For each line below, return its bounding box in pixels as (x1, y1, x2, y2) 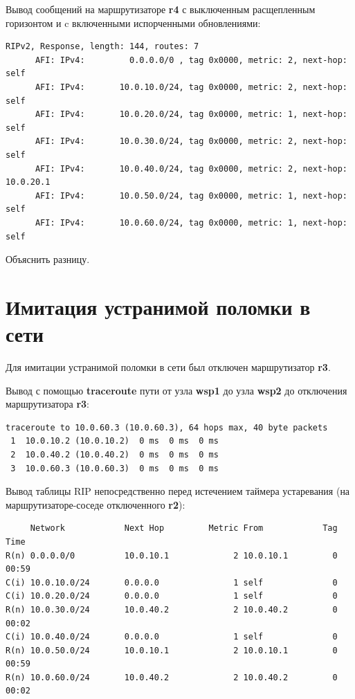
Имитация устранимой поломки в (6, 292, 311, 320)
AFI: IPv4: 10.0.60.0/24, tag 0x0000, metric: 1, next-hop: (35, 217, 347, 228)
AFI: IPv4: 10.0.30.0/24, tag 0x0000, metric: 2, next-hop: (35, 136, 347, 147)
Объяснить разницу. (6, 252, 90, 266)
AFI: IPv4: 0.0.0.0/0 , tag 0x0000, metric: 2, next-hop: (35, 55, 347, 65)
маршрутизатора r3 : (6, 397, 89, 411)
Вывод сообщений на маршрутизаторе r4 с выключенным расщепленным (6, 2, 316, 16)
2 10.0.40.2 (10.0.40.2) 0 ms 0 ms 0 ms (10, 449, 219, 460)
